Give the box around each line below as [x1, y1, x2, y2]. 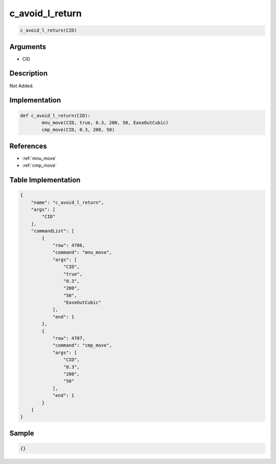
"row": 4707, [52, 335, 85, 341]
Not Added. [9, 82, 34, 89]
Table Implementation [9, 176, 81, 184]
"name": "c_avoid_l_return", [31, 199, 104, 205]
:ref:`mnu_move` [22, 155, 57, 161]
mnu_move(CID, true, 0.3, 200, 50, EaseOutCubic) [41, 120, 169, 125]
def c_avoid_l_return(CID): [20, 112, 90, 119]
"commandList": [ [31, 228, 75, 234]
